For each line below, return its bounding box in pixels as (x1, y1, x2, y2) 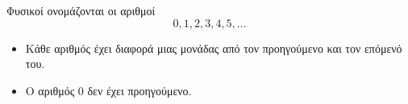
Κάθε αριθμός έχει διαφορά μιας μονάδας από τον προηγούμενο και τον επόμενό (25, 39, 402, 56)
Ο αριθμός (25, 82, 75, 98)
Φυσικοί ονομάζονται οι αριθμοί (6, 2, 156, 18)
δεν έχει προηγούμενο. (87, 82, 192, 98)
